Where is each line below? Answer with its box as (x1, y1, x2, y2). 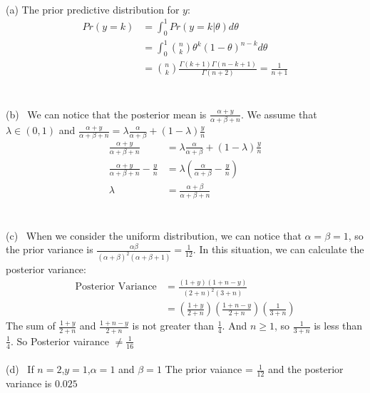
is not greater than (132, 318, 214, 333)
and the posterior (268, 362, 344, 377)
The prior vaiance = (165, 362, 253, 377)
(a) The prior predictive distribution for (6, 1, 180, 16)
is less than (314, 318, 363, 333)
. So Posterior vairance (10, 333, 109, 348)
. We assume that (240, 106, 317, 121)
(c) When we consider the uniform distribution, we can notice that (6, 228, 302, 243)
